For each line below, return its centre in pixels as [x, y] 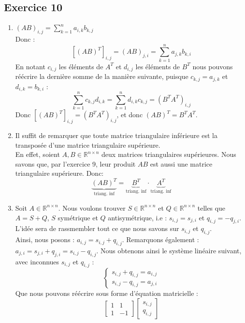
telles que [211, 208]
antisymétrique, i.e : [137, 217]
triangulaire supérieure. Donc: [59, 173]
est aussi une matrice [181, 163]
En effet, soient [37, 154]
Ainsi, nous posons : [45, 239]
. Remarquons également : [160, 239]
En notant [30, 66]
